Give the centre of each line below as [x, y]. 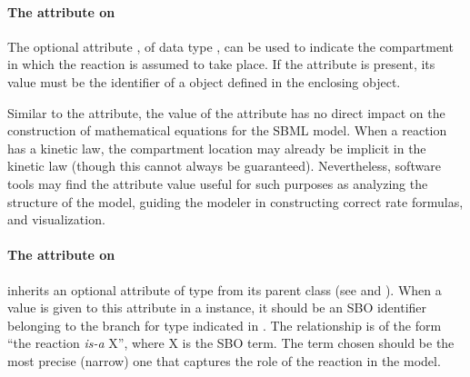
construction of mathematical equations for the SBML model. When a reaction [227, 130]
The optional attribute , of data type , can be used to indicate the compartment [230, 46]
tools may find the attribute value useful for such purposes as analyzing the [218, 183]
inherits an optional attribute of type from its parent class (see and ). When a [225, 289]
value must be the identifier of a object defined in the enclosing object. [204, 81]
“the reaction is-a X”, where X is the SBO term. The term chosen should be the [231, 343]
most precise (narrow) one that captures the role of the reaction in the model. [224, 360]
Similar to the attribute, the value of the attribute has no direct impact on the [226, 112]
